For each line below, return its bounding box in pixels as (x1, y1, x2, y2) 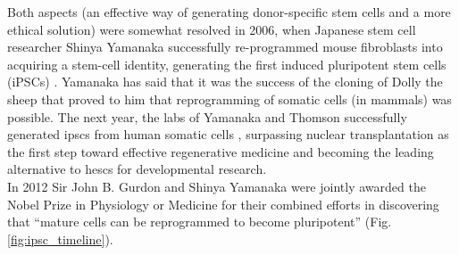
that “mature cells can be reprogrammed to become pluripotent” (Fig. (7, 212, 392, 231)
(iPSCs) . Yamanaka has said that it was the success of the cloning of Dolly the (7, 72, 443, 91)
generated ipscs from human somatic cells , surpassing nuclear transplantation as (7, 125, 449, 144)
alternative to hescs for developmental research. (7, 160, 267, 178)
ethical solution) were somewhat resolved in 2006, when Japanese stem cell (7, 20, 416, 38)
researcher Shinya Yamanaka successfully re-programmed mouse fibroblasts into (7, 37, 443, 56)
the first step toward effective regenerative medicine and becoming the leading (7, 142, 434, 160)
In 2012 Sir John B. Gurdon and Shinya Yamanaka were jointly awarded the (7, 177, 426, 195)
